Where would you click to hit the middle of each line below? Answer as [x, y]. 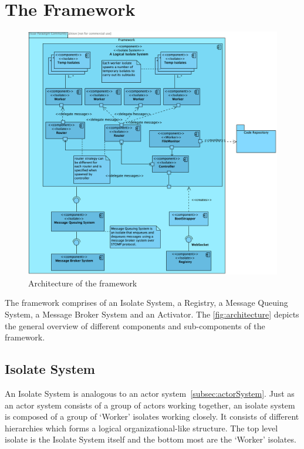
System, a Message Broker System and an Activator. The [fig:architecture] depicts [152, 314]
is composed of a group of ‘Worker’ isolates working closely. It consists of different [152, 416]
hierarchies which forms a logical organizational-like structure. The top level [141, 428]
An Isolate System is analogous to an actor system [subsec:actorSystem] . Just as [150, 393]
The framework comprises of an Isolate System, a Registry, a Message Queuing [146, 303]
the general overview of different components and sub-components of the [135, 325]
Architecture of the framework [83, 283]
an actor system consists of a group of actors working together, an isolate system [150, 405]
